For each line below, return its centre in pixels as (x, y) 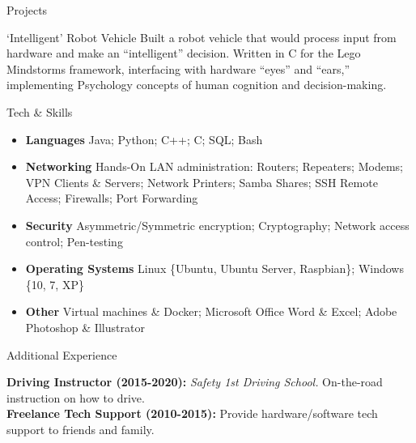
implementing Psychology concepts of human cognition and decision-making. (197, 85)
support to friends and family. (81, 429)
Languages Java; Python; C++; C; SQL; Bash (144, 139)
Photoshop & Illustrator (85, 327)
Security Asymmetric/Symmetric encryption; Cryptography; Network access (217, 225)
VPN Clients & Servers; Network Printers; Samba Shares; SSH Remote (202, 182)
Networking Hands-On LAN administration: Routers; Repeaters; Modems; (214, 166)
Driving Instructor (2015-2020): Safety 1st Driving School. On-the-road (195, 382)
